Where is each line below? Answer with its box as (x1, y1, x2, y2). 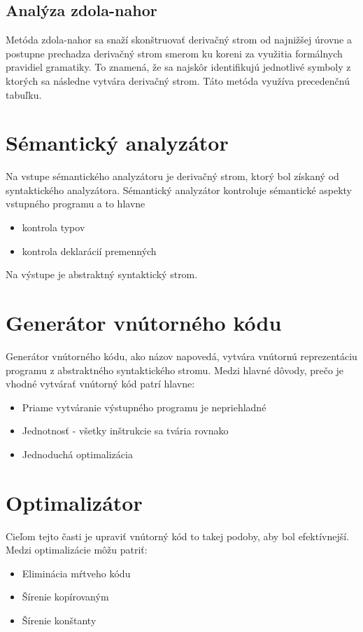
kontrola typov (22, 220, 85, 235)
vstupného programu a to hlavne (6, 196, 145, 211)
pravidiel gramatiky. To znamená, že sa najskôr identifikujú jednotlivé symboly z (6, 60, 351, 74)
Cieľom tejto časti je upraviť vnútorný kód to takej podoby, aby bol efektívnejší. (6, 528, 350, 543)
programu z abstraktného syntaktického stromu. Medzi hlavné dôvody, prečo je (6, 362, 344, 377)
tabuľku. (6, 87, 42, 102)
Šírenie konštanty (22, 613, 97, 628)
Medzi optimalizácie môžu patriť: (6, 542, 148, 557)
